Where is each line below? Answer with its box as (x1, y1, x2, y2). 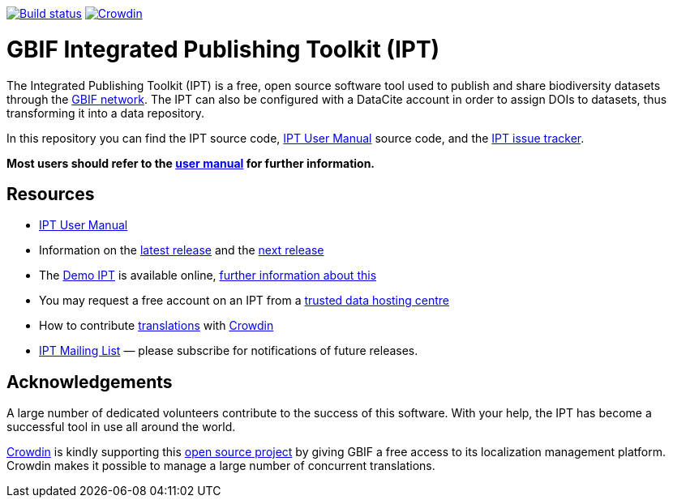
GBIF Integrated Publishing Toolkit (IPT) (6, 35, 440, 63)
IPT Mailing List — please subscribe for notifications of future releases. (39, 344, 418, 358)
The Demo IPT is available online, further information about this (39, 268, 377, 283)
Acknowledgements (6, 371, 173, 392)
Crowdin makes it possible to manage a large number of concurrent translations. (6, 459, 435, 473)
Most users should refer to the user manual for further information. (6, 156, 375, 170)
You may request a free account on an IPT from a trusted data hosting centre (39, 293, 450, 308)
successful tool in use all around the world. (6, 420, 236, 434)
